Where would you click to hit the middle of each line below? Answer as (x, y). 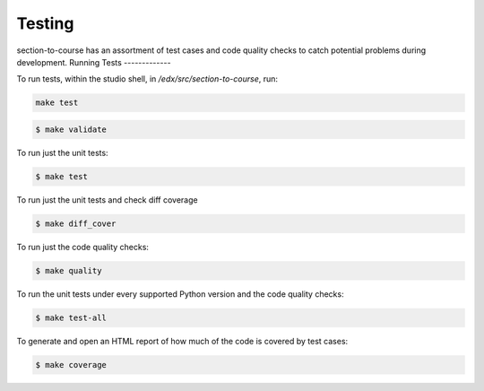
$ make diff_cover (76, 223)
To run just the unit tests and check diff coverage (107, 200)
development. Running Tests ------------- (94, 62)
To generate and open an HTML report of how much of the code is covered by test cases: (182, 341)
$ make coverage (71, 365)
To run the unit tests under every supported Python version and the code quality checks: (180, 294)
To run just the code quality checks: (83, 247)
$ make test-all (71, 317)
